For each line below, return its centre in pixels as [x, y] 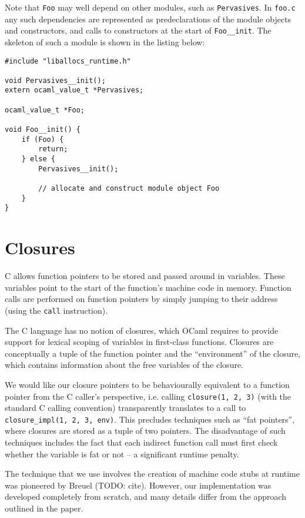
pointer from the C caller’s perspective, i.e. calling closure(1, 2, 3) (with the [148, 396]
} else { [38, 159]
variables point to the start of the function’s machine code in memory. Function [148, 287]
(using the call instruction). [56, 310]
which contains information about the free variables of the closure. [124, 365]
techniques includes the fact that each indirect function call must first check [141, 442]
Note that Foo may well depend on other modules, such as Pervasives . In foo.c [150, 7]
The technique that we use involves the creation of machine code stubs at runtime [152, 474]
